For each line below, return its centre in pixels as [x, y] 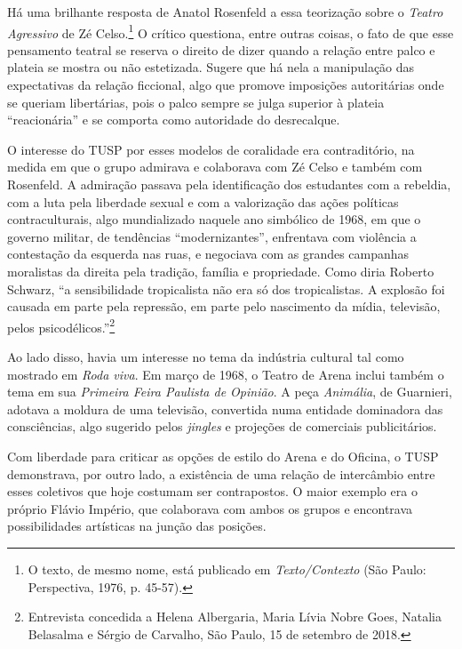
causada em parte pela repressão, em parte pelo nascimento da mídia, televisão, [224, 306]
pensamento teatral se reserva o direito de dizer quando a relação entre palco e [221, 49]
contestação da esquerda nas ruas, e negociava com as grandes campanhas [208, 254]
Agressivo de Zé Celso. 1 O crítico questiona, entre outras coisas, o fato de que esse [231, 31]
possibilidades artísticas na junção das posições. [137, 526]
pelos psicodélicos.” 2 [61, 325]
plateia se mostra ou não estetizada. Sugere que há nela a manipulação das [211, 67]
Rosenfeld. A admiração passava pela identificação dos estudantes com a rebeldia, [229, 184]
